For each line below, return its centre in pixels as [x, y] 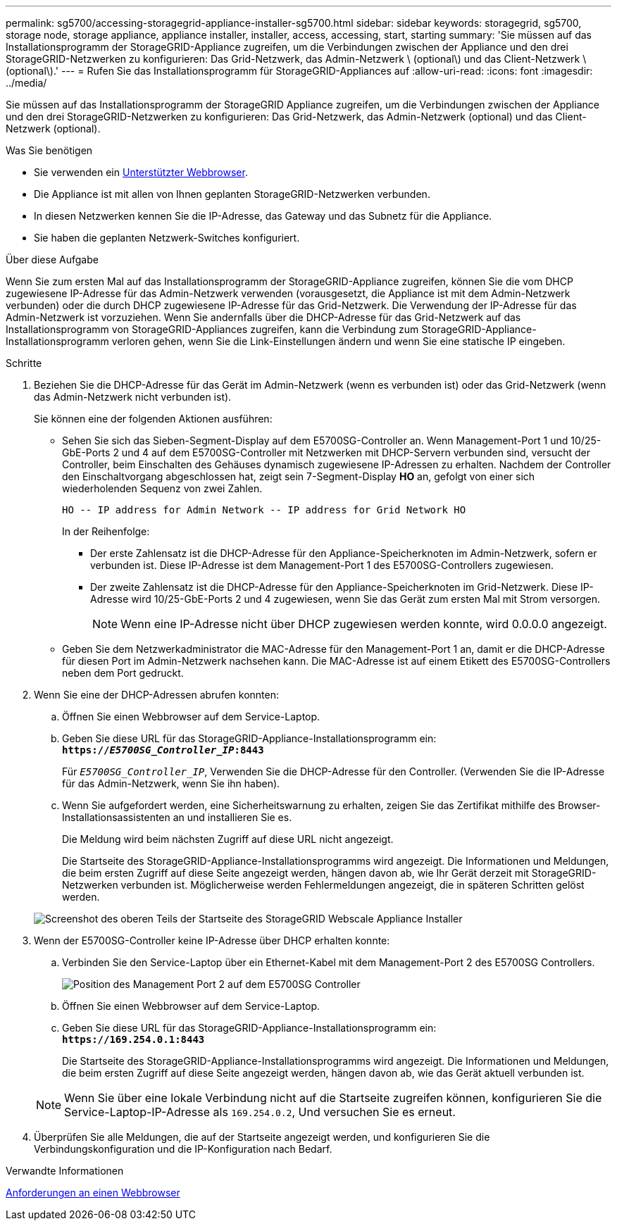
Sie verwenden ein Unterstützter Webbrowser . [141, 172]
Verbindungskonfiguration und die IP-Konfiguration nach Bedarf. [183, 1149]
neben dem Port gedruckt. [123, 673]
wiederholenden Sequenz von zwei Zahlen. [162, 488]
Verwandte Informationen [65, 1171]
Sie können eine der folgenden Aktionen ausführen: [153, 419]
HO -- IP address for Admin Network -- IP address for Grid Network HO [264, 510]
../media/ [26, 83]
